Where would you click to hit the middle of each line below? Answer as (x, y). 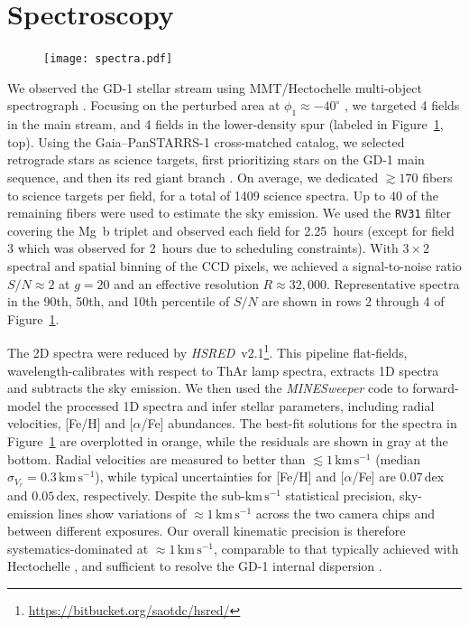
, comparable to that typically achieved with (336, 548)
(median (398, 458)
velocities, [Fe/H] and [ (70, 423)
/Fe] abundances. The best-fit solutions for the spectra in (299, 423)
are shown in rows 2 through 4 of (353, 301)
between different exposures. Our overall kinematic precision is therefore (207, 531)
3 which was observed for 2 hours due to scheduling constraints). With (203, 248)
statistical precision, (340, 495)
